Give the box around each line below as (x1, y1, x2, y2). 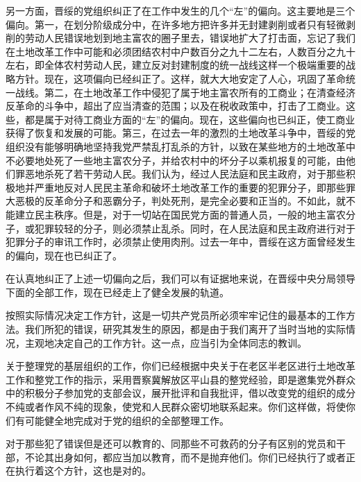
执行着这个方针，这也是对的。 (15, 463, 151, 478)
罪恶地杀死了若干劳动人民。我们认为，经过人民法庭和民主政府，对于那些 (15, 166, 346, 181)
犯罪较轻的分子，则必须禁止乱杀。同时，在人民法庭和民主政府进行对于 (34, 221, 355, 235)
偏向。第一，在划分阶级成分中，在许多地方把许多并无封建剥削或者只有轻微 (6, 17, 346, 31)
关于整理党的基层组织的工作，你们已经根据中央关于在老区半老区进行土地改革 (6, 359, 355, 373)
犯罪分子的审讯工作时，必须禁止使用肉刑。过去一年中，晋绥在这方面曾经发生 (6, 234, 355, 249)
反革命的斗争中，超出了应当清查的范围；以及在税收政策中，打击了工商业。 (6, 98, 346, 113)
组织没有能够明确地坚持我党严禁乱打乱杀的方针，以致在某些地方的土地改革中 (6, 139, 355, 153)
